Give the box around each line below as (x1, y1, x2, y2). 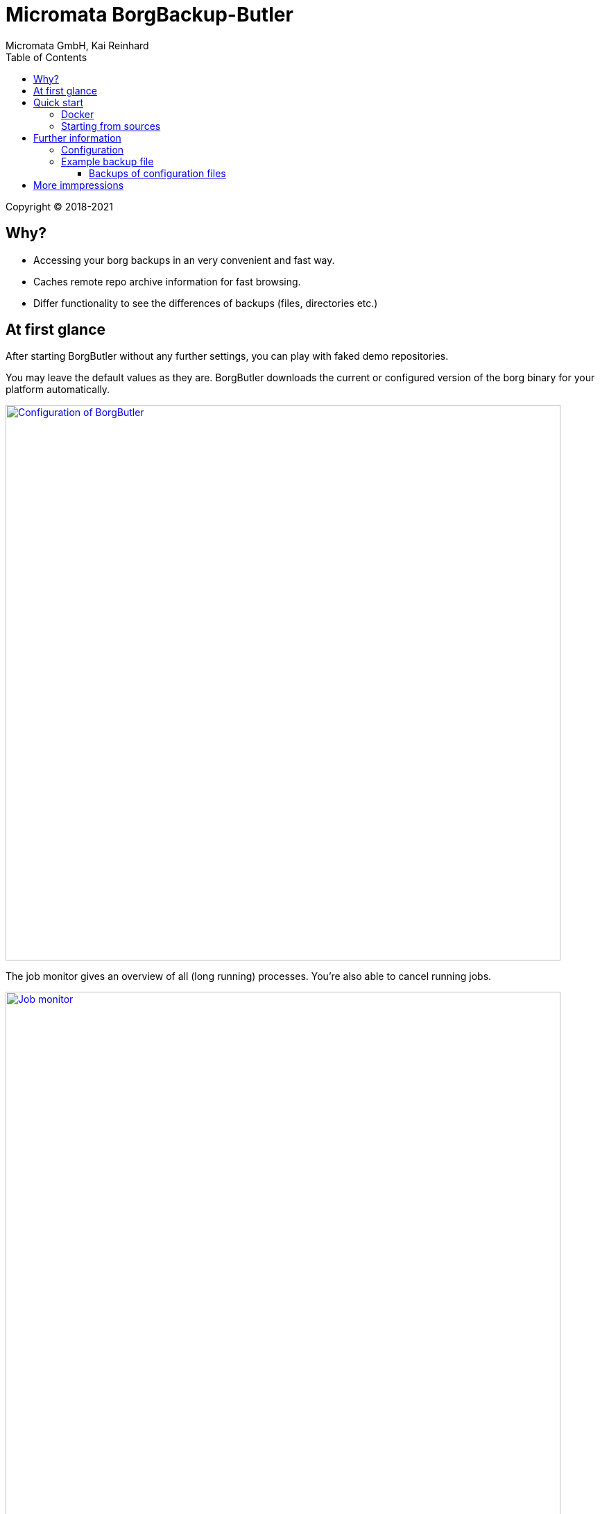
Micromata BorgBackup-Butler (6, 3, 293, 26)
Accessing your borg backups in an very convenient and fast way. (33, 253, 335, 266)
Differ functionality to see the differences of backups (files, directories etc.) (33, 297, 378, 309)
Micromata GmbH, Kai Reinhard (6, 39, 149, 51)
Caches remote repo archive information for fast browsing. (33, 275, 301, 288)
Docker (61, 108, 94, 120)
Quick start (33, 96, 83, 108)
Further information (33, 131, 121, 144)
